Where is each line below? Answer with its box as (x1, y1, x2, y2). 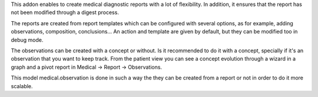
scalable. (11, 82, 33, 89)
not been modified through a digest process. (11, 9, 119, 16)
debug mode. (11, 36, 44, 44)
